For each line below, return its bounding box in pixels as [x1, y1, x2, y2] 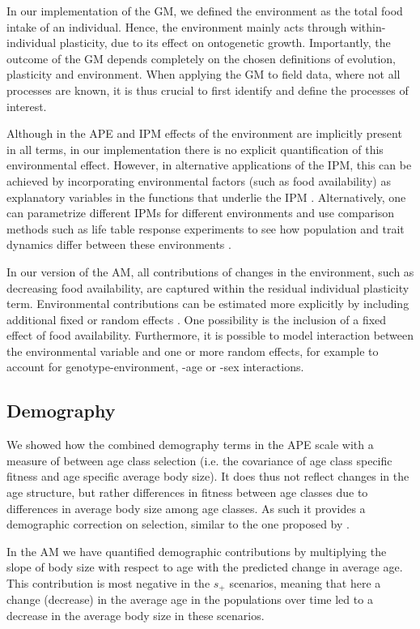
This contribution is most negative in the [6, 575, 210, 592]
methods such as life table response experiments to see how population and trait [6, 220, 405, 237]
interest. [6, 97, 47, 114]
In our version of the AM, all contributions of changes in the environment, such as [6, 263, 414, 280]
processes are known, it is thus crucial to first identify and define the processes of [6, 81, 409, 98]
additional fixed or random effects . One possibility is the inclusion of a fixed [6, 310, 387, 327]
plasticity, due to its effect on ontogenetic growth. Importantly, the [59, 34, 391, 51]
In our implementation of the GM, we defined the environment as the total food [6, 2, 403, 19]
